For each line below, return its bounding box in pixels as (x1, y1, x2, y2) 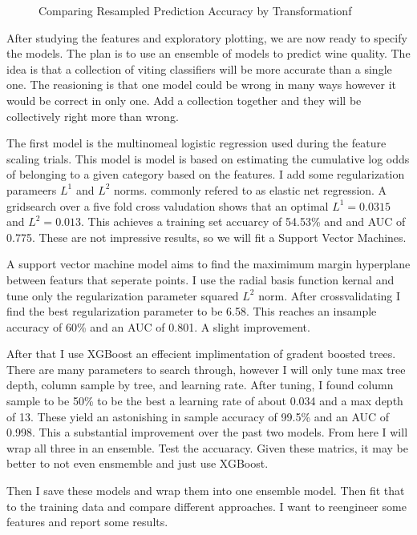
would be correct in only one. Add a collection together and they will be (6, 91, 362, 108)
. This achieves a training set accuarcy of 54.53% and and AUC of (81, 213, 406, 230)
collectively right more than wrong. (6, 107, 179, 124)
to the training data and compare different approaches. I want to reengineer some (6, 497, 407, 514)
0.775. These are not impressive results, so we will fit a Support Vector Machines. (6, 228, 407, 245)
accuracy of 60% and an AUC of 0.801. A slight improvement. (6, 318, 310, 335)
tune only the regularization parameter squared (6, 287, 239, 304)
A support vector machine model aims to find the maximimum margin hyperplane (6, 255, 411, 272)
